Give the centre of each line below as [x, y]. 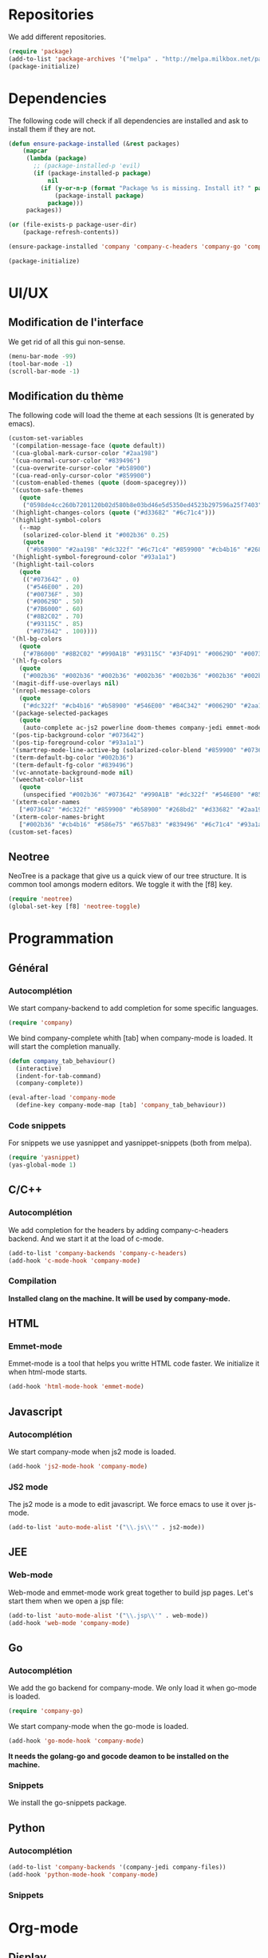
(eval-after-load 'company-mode [62, 1098]
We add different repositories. [57, 37]
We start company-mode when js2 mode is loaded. [92, 1452]
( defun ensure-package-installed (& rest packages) [94, 144]
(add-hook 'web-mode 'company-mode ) [69, 1623]
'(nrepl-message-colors [51, 691]
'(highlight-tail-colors [53, 565]
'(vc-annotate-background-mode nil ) [73, 772]
